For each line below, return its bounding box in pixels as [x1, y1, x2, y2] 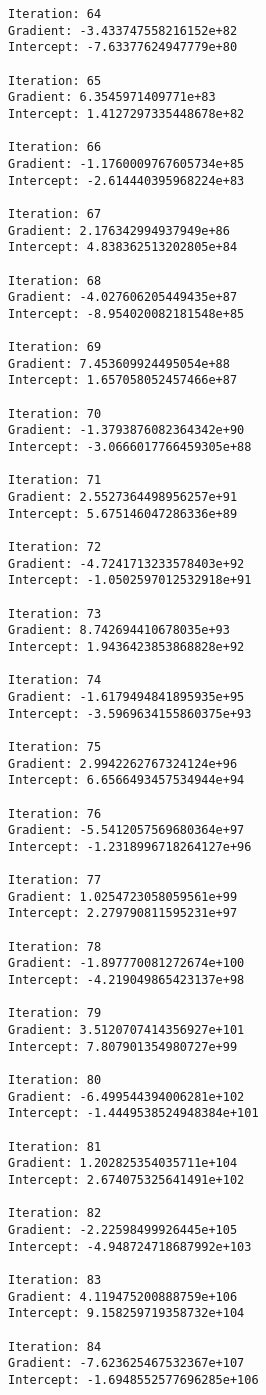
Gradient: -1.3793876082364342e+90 [8, 423, 245, 438]
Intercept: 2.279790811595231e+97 [8, 906, 238, 921]
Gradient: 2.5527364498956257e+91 [8, 490, 238, 505]
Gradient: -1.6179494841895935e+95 [8, 689, 245, 704]
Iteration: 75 [8, 739, 102, 754]
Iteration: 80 [8, 1073, 102, 1087]
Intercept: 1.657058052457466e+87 [8, 373, 238, 388]
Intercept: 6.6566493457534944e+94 [8, 773, 245, 788]
